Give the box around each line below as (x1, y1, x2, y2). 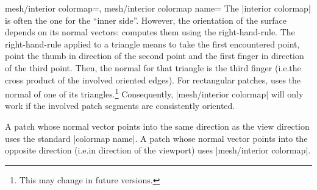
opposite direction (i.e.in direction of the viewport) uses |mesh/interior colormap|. (5, 144, 311, 157)
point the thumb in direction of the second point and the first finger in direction (5, 49, 304, 62)
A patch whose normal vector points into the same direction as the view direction (5, 120, 310, 132)
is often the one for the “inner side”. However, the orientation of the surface (5, 13, 287, 26)
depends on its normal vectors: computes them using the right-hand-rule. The (5, 26, 295, 38)
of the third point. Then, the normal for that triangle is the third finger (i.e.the (5, 61, 301, 74)
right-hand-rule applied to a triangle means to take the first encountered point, (5, 37, 300, 50)
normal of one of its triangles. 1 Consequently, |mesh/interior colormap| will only (5, 86, 304, 100)
